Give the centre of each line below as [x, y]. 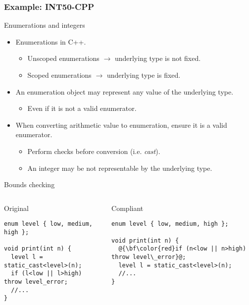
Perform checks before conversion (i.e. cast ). [94, 151]
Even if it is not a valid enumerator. [82, 108]
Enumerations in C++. [51, 41]
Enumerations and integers [45, 25]
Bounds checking [29, 184]
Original [16, 208]
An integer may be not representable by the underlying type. [120, 168]
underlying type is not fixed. [158, 58]
